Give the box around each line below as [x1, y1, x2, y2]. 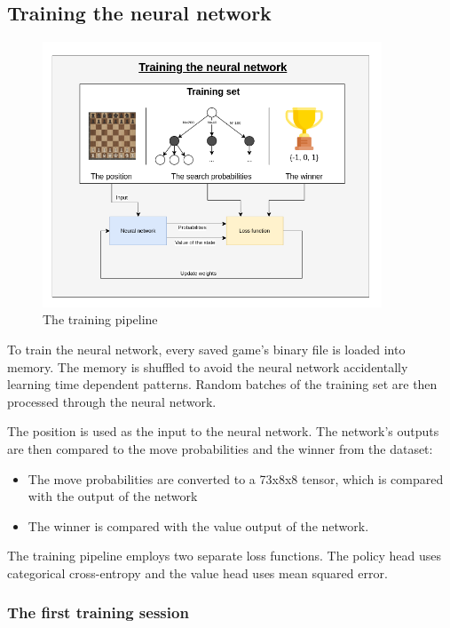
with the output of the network [28, 487, 198, 505]
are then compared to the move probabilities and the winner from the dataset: [7, 439, 433, 457]
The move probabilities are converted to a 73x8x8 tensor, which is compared [28, 469, 444, 488]
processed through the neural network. [7, 392, 217, 410]
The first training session [7, 601, 189, 624]
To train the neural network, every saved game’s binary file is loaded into [7, 339, 406, 358]
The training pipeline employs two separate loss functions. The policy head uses [7, 546, 442, 565]
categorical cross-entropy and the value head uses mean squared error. [7, 563, 388, 582]
